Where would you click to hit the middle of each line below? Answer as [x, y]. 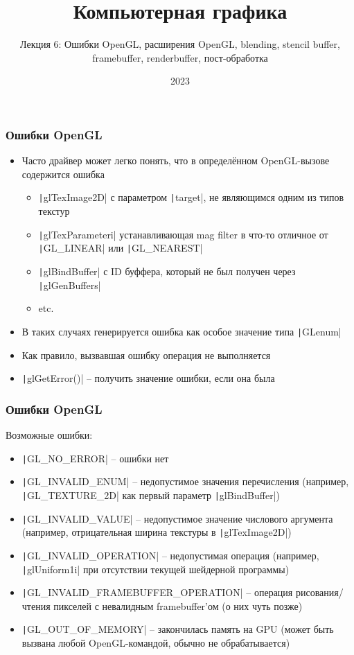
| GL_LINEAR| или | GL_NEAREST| [121, 248]
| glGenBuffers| [70, 285]
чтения [36, 605]
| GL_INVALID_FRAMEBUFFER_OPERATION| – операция [157, 592]
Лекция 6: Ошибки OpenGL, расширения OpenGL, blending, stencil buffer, [180, 44]
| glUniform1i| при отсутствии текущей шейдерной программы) [156, 569]
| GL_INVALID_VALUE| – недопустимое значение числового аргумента [177, 518]
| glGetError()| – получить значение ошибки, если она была [148, 378]
